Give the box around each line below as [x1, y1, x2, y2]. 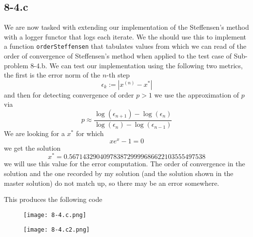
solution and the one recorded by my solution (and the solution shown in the [4, 168, 234, 178]
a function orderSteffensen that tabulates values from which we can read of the [4, 41, 247, 51]
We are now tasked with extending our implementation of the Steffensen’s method [4, 22, 249, 32]
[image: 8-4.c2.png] [23, 226, 90, 234]
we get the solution [4, 142, 61, 153]
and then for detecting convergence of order [4, 89, 134, 99]
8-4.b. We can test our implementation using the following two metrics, [30, 60, 243, 70]
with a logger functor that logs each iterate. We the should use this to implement [4, 31, 247, 41]
